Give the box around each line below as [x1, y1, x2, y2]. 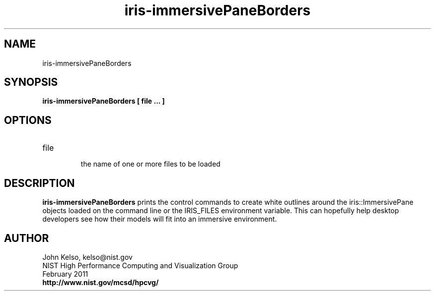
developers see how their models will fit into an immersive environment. [42, 215, 277, 224]
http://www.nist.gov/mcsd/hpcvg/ [42, 278, 159, 287]
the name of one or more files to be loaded [80, 160, 220, 169]
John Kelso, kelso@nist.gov [42, 252, 133, 261]
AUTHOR [4, 232, 49, 244]
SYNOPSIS [4, 76, 58, 89]
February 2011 [42, 269, 88, 278]
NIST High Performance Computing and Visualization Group [42, 261, 238, 270]
